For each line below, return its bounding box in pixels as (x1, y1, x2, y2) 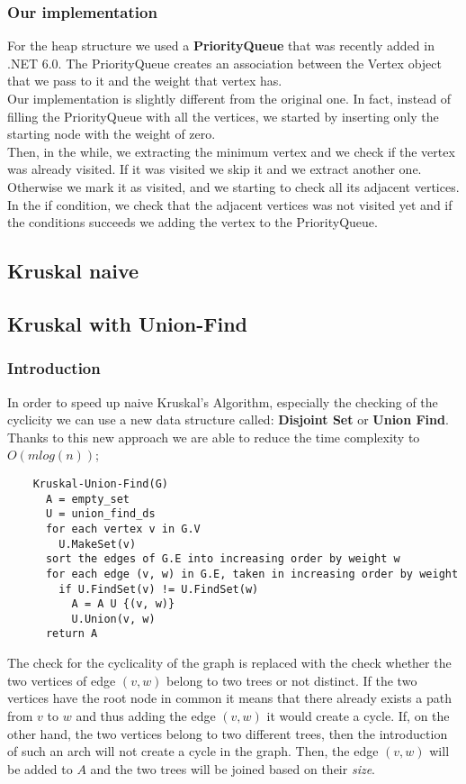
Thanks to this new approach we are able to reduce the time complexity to (7, 427, 420, 446)
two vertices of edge (7, 670, 116, 689)
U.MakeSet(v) (58, 537, 137, 551)
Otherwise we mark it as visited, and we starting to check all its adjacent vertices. (7, 177, 460, 196)
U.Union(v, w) (71, 612, 156, 625)
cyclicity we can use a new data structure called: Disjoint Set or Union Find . (7, 410, 449, 429)
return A (45, 627, 98, 641)
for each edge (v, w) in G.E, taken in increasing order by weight (45, 567, 459, 580)
